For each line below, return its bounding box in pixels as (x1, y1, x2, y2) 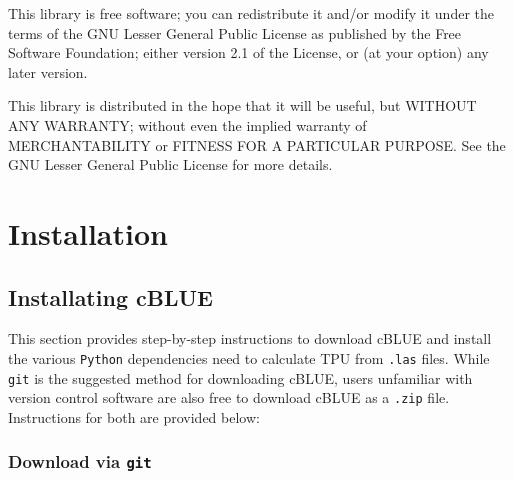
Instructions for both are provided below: (8, 406, 260, 427)
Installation (8, 212, 168, 253)
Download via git (8, 449, 152, 474)
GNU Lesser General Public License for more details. (8, 154, 333, 175)
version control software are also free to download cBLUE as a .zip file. (8, 387, 450, 408)
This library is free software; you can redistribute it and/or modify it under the (8, 3, 494, 23)
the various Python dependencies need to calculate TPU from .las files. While (8, 347, 490, 368)
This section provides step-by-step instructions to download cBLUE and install (8, 328, 492, 349)
